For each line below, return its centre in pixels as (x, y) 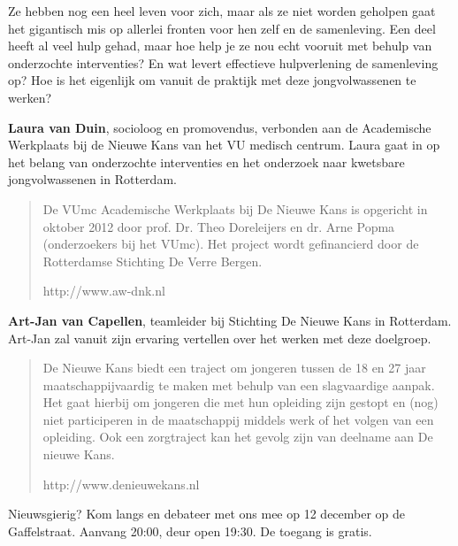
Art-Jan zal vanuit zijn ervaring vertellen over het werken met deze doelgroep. (220, 338)
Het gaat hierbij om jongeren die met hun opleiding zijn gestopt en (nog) (240, 402)
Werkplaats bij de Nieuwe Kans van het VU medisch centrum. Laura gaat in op (224, 145)
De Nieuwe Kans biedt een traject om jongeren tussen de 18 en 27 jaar (234, 368)
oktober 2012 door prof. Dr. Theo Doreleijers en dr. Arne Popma (219, 226)
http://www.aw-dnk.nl (104, 291)
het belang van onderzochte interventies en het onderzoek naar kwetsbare (206, 161)
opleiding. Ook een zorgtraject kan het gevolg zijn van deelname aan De (238, 437)
